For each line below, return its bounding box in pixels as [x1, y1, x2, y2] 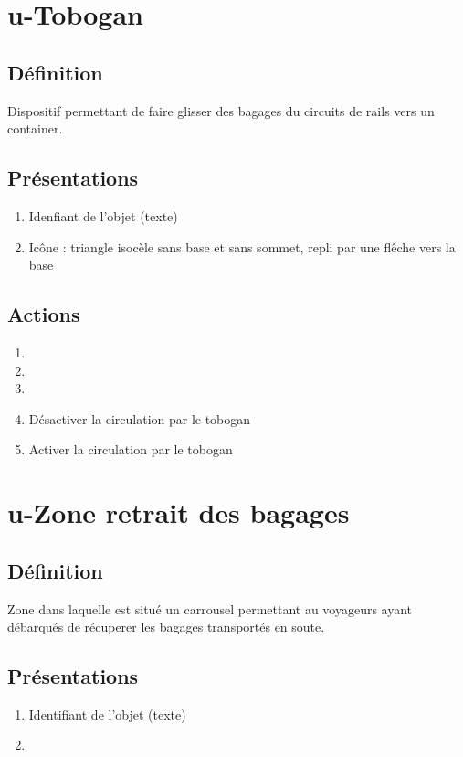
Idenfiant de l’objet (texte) [28, 206, 178, 225]
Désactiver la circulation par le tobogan [28, 409, 251, 428]
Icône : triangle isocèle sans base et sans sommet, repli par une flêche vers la [28, 237, 456, 256]
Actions [7, 300, 80, 328]
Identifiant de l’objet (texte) [28, 704, 186, 723]
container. [7, 119, 63, 138]
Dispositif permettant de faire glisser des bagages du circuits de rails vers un [7, 101, 435, 120]
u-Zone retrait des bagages [7, 494, 350, 531]
